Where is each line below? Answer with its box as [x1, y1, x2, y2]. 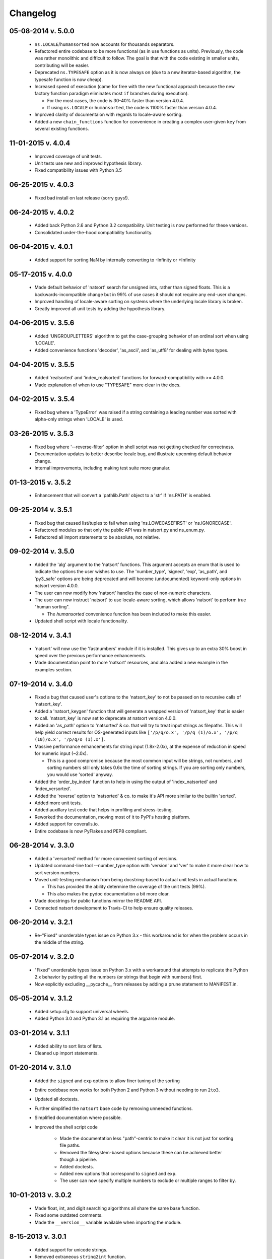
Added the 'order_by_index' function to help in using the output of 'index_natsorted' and [34, 779, 218, 785]
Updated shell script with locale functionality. [34, 618, 128, 624]
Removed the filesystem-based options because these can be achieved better [59, 1149, 222, 1155]
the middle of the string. [34, 939, 85, 945]
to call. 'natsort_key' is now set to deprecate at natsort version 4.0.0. [34, 715, 177, 721]
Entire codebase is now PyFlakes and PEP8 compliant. [34, 828, 148, 834]
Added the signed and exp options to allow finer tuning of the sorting [34, 1078, 180, 1084]
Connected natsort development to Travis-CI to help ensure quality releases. [34, 904, 193, 911]
